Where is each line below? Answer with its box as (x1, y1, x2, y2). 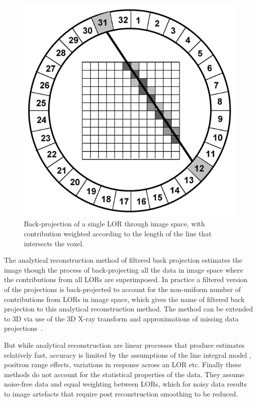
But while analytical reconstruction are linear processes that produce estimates (4, 339, 245, 350)
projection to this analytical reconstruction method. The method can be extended (4, 303, 253, 314)
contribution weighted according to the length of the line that (24, 228, 212, 239)
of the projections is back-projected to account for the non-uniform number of (4, 284, 241, 294)
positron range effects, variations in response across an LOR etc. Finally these (4, 359, 242, 370)
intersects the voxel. (24, 238, 85, 248)
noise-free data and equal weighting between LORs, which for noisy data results (4, 379, 247, 389)
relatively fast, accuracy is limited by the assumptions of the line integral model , (4, 349, 252, 360)
